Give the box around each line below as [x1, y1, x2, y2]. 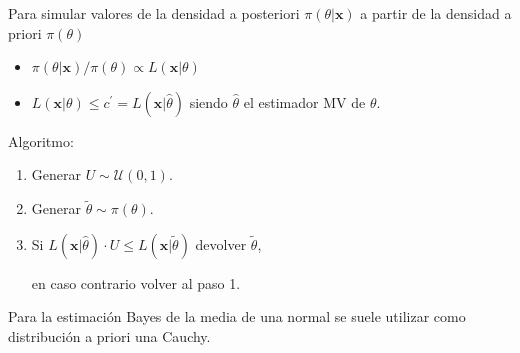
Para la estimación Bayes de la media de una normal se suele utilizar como [8, 306, 466, 327]
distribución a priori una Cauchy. [8, 325, 211, 346]
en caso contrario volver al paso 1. [31, 272, 241, 293]
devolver [195, 233, 247, 254]
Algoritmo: [8, 130, 74, 151]
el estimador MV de [243, 91, 366, 112]
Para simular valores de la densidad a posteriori [8, 3, 300, 23]
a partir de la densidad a [360, 3, 512, 23]
